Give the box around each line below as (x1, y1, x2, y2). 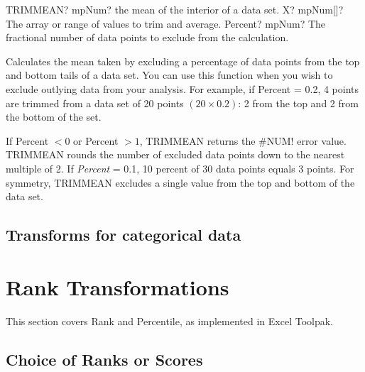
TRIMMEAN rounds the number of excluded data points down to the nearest (6, 147, 345, 162)
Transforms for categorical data (6, 224, 241, 246)
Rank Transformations (6, 272, 229, 301)
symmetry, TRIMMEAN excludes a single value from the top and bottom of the (6, 175, 355, 190)
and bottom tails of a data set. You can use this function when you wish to (6, 67, 333, 82)
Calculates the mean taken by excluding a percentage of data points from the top (6, 53, 360, 68)
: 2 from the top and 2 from (238, 95, 359, 110)
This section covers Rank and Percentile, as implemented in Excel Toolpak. (6, 313, 333, 328)
